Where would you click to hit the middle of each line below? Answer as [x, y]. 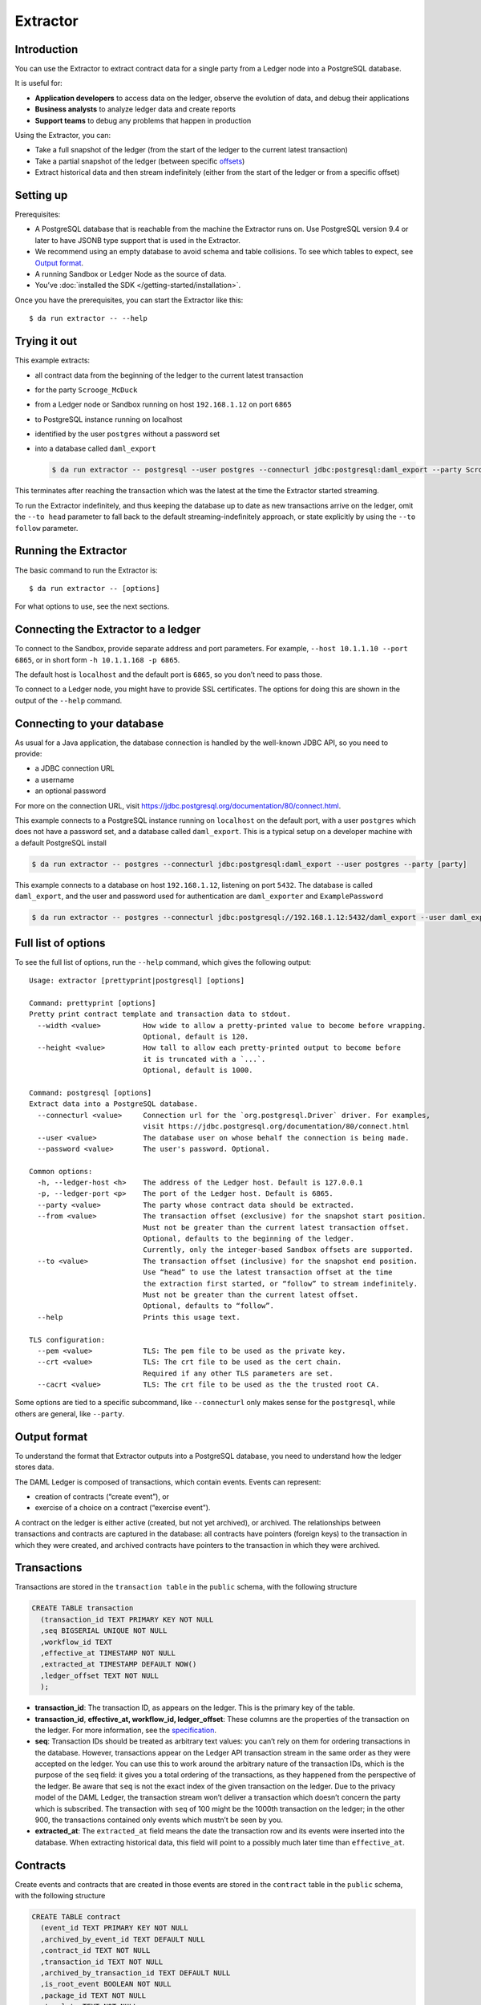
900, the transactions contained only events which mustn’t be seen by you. [159, 1820]
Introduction [46, 49]
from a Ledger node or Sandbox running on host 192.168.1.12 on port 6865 [163, 404]
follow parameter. [46, 528]
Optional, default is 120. [196, 1036]
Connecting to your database [89, 723]
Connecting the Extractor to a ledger [108, 630]
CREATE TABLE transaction [83, 1608]
